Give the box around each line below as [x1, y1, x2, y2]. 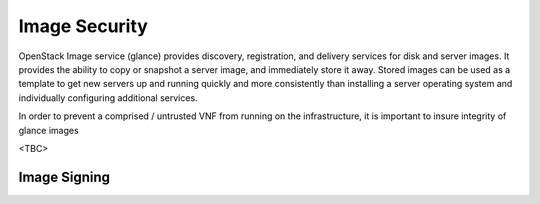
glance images [18, 124, 79, 136]
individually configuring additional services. [18, 91, 199, 104]
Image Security [18, 15, 149, 37]
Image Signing [18, 168, 110, 185]
